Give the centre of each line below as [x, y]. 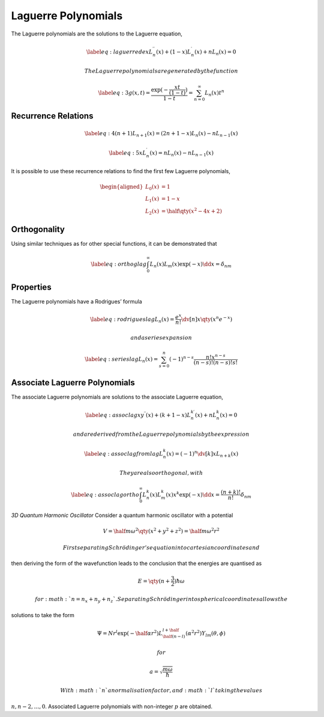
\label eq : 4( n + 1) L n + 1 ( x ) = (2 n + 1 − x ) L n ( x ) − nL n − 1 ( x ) [161, 134]
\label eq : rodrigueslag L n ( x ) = [132, 320]
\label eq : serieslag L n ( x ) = [121, 360]
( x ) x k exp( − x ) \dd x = [193, 494]
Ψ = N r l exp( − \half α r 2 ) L [130, 633]
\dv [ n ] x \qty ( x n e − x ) [207, 319]
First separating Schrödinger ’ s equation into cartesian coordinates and [161, 548]
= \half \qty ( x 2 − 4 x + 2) [191, 210]
